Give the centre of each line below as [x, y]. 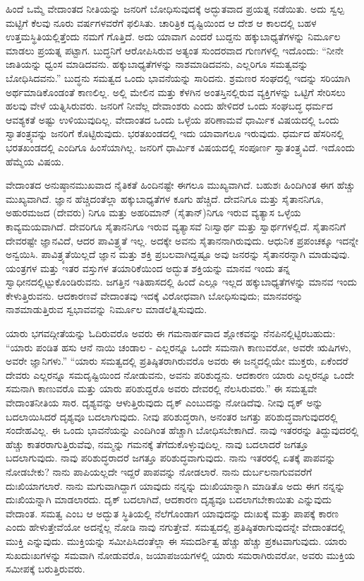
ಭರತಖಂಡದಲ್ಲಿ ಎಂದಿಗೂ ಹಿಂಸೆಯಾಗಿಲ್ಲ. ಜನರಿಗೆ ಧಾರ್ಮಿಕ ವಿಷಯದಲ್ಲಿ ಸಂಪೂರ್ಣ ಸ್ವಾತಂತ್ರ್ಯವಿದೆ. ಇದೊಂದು [180, 147]
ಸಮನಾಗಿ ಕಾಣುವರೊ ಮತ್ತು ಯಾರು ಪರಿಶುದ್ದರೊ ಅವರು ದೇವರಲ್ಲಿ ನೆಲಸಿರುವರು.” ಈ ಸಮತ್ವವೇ [162, 388]
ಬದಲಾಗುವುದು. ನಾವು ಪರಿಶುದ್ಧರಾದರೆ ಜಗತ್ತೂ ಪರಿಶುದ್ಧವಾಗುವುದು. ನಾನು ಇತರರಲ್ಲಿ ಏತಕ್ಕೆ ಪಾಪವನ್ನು [171, 458]
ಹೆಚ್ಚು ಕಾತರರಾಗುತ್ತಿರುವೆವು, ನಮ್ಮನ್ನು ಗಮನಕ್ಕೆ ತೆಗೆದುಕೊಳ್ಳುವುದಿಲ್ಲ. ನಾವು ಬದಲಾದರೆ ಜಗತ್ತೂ [157, 444]
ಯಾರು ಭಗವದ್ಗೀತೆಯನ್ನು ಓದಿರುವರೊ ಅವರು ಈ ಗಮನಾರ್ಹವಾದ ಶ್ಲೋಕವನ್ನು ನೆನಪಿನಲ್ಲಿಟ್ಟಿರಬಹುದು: [171, 333]
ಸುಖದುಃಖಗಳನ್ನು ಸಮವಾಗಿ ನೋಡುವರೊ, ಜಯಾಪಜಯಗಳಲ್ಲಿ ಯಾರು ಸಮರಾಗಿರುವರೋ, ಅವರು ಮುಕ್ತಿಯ [181, 554]
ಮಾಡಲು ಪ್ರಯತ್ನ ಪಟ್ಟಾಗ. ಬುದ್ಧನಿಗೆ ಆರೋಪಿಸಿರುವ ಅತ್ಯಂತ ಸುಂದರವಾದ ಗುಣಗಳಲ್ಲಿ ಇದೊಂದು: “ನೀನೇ [175, 50]
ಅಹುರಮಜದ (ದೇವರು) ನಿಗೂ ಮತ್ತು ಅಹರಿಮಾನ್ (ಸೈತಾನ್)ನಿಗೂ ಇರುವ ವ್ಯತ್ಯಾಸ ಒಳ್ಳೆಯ [153, 212]
